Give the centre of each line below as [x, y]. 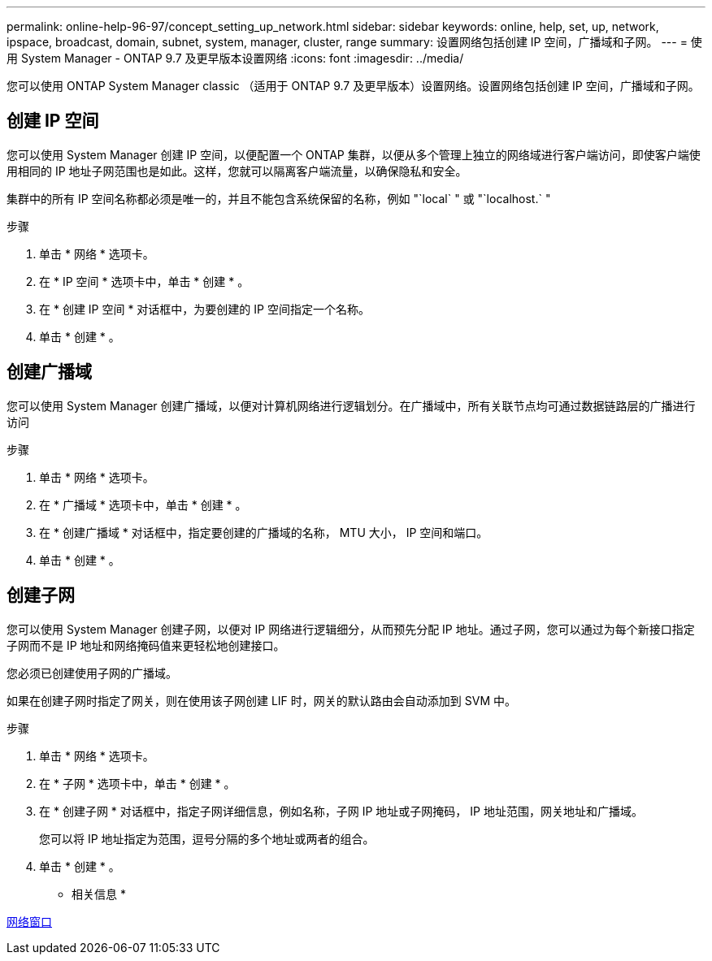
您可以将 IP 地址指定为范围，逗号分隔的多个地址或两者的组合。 [207, 838]
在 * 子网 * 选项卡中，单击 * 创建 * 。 [137, 783]
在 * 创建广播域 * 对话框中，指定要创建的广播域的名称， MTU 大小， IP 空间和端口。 [264, 532]
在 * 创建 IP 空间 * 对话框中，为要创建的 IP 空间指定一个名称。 [204, 309]
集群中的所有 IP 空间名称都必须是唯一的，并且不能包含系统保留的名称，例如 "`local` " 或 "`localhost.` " [279, 198]
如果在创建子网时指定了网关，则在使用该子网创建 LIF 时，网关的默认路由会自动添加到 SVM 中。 [261, 700]
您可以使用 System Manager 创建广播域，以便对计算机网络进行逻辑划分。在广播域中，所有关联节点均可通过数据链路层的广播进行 [351, 405]
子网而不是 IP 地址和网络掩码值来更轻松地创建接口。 [146, 645]
